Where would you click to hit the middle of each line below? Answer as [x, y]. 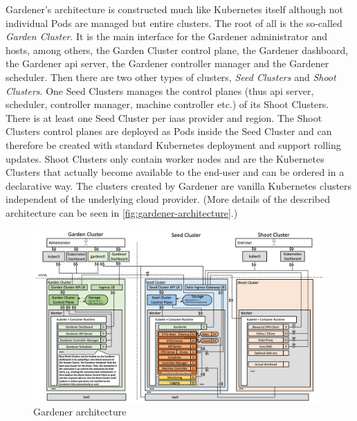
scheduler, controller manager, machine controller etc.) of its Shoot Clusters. [167, 104]
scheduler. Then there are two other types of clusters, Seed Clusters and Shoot [171, 77]
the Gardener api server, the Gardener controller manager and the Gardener [167, 63]
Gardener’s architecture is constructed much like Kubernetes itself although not [174, 9]
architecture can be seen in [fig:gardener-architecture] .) [122, 212]
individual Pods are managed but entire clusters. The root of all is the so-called [174, 23]
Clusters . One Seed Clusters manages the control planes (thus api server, [160, 90]
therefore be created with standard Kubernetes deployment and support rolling [173, 144]
